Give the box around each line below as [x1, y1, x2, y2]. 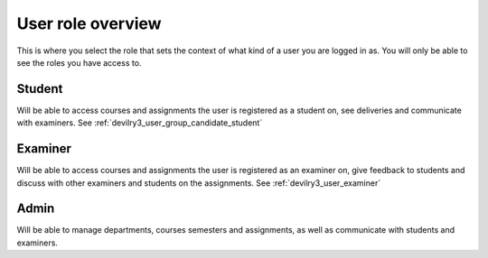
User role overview [16, 14, 162, 33]
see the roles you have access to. [16, 57, 142, 68]
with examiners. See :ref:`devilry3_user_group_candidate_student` [16, 117, 263, 128]
